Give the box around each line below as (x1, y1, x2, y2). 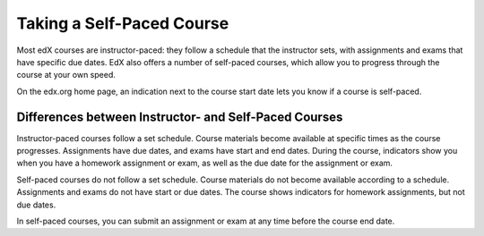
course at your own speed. (16, 70, 116, 80)
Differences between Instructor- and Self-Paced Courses (16, 109, 343, 124)
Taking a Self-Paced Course (16, 13, 229, 33)
